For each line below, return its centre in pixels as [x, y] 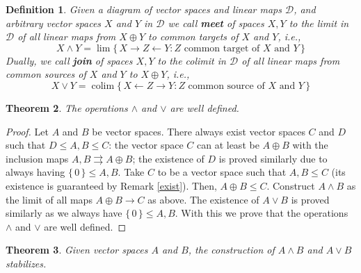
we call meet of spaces [216, 23]
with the [310, 145]
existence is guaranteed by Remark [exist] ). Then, [111, 185]
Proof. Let [27, 131]
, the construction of [231, 250]
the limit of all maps [49, 199]
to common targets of [193, 36]
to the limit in [319, 23]
